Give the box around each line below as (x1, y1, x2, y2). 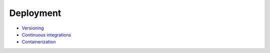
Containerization (21, 39, 56, 45)
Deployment (9, 7, 61, 18)
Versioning (21, 25, 44, 31)
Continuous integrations (21, 31, 71, 37)
